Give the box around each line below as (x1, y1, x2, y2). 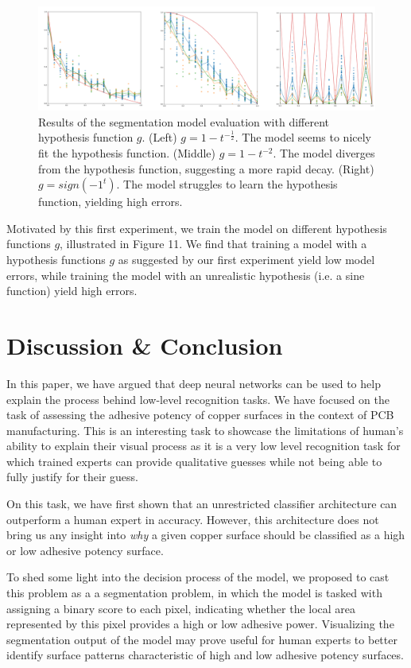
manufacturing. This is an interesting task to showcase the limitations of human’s (6, 421, 404, 438)
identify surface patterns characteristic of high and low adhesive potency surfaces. (6, 647, 404, 663)
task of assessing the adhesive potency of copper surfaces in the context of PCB (6, 406, 394, 423)
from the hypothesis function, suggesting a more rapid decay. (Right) (38, 160, 374, 177)
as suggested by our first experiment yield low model (118, 251, 375, 267)
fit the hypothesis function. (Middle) (38, 145, 216, 161)
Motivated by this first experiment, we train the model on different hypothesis (6, 219, 387, 236)
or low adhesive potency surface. (6, 542, 164, 558)
